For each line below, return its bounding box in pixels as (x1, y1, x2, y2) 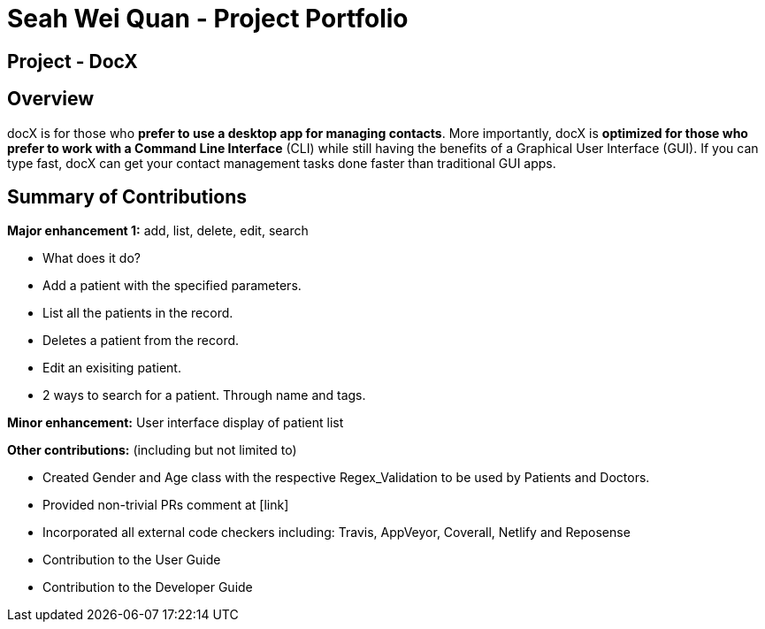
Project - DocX (7, 50, 138, 73)
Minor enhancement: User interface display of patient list (7, 415, 344, 431)
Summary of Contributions (7, 186, 247, 209)
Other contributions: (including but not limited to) (7, 442, 297, 458)
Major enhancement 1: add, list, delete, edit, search (7, 223, 309, 239)
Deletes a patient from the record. (42, 333, 240, 349)
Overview (7, 88, 95, 111)
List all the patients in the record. (42, 305, 233, 321)
